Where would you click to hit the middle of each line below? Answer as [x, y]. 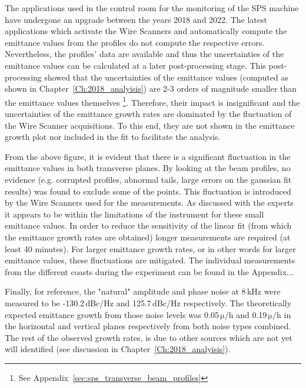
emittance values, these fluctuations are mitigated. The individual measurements [150, 260]
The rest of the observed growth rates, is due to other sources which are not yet [149, 337]
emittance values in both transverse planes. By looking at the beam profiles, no [148, 168]
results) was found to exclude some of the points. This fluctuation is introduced [148, 191]
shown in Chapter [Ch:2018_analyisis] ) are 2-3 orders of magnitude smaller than [151, 88]
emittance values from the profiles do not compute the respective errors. [135, 42]
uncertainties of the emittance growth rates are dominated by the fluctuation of [148, 113]
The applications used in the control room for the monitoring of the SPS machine [152, 8]
